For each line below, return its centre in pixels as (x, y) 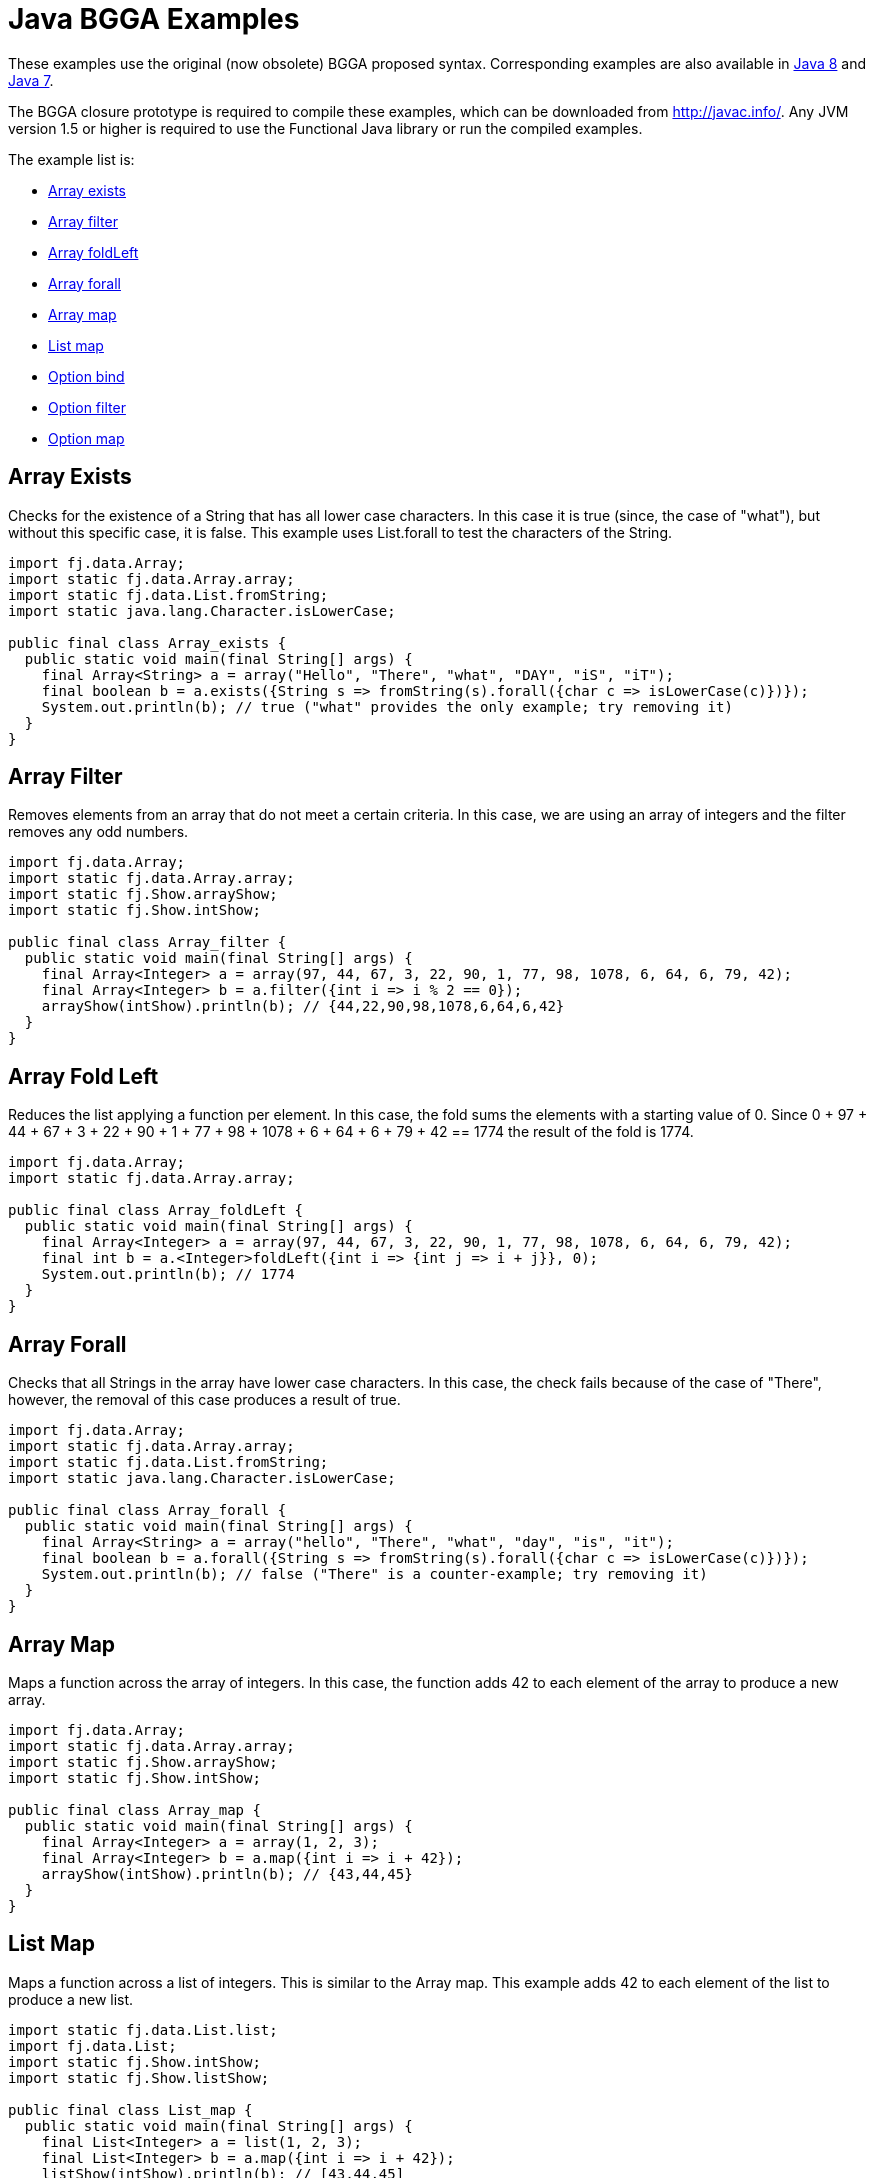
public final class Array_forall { (147, 1510)
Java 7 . (31, 80)
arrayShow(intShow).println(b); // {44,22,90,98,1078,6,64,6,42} (303, 1006)
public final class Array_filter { (147, 942)
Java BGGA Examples (154, 19)
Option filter (87, 407)
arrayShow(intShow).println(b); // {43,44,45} (227, 1873)
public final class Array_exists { (147, 642)
